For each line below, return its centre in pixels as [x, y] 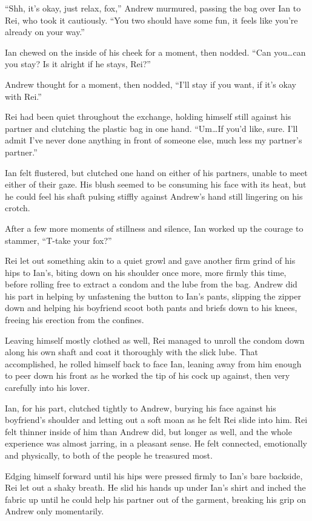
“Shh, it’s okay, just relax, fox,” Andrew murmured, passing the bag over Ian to [153, 8]
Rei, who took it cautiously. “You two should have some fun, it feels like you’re [151, 20]
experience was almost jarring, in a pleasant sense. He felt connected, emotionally [156, 443]
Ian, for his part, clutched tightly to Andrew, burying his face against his [141, 408]
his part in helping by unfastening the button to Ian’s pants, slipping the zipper [153, 296]
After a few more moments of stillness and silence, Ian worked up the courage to [154, 228]
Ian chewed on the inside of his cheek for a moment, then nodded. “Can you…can [155, 52]
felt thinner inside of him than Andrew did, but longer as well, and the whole [148, 431]
